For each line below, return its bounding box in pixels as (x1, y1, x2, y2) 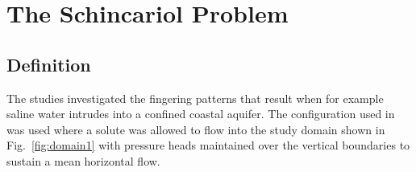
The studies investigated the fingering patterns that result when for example (6, 89, 384, 106)
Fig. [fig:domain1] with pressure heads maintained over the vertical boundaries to (6, 137, 410, 154)
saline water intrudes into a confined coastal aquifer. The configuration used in (6, 105, 395, 122)
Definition (6, 51, 91, 76)
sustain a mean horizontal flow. (6, 152, 160, 169)
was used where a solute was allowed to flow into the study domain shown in (6, 121, 385, 137)
